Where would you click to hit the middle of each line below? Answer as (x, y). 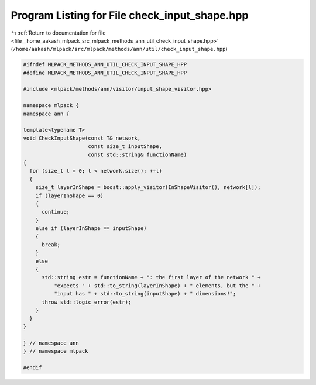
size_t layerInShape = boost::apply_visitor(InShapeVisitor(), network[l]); (148, 188)
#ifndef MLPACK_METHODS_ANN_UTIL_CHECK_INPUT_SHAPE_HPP (105, 65)
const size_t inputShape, (125, 147)
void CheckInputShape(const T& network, (82, 138)
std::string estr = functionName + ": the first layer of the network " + (151, 277)
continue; (56, 212)
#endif (32, 367)
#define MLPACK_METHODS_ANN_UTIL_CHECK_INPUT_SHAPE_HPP (105, 73)
